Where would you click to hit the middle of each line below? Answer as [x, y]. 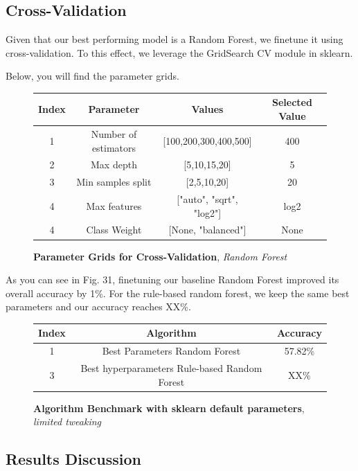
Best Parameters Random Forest [171, 351]
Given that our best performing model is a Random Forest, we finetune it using [174, 39]
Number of [114, 133]
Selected [292, 102]
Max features [114, 205]
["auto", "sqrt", [207, 199]
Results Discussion [73, 459]
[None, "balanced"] [207, 230]
